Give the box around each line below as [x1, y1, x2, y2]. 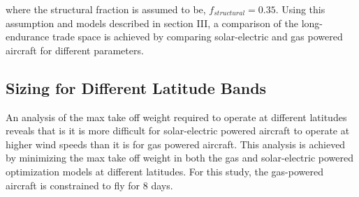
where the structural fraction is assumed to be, [6, 2, 206, 16]
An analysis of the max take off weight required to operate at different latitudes [6, 109, 347, 124]
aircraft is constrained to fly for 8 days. [6, 178, 173, 192]
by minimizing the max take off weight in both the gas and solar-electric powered [6, 150, 354, 165]
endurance [6, 29, 50, 44]
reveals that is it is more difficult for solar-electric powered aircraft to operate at [6, 123, 350, 138]
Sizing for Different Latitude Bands [6, 77, 267, 98]
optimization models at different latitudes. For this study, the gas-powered [6, 164, 323, 178]
